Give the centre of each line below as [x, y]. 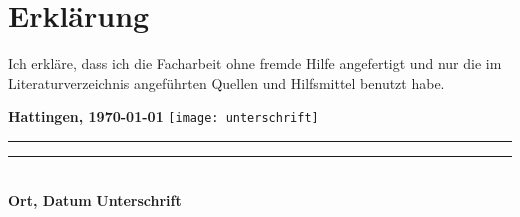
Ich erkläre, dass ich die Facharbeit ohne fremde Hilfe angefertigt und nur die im [255, 63]
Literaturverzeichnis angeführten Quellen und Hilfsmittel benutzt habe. [226, 82]
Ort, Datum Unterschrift [95, 199]
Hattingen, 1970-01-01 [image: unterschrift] [163, 116]
